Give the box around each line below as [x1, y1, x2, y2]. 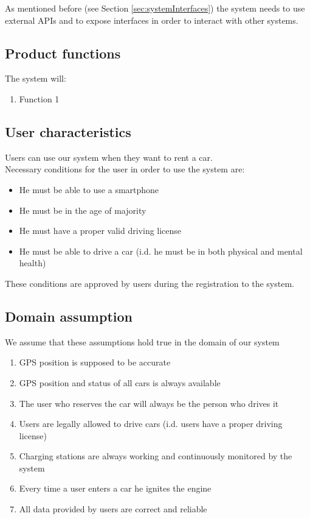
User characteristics [5, 122, 131, 141]
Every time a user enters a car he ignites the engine [19, 482, 212, 495]
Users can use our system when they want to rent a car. [5, 150, 213, 163]
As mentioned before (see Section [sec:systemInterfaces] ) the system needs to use [5, 2, 305, 14]
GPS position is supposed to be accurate [19, 356, 171, 369]
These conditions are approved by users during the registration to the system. [5, 277, 294, 289]
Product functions [5, 43, 121, 62]
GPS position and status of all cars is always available [19, 376, 221, 389]
